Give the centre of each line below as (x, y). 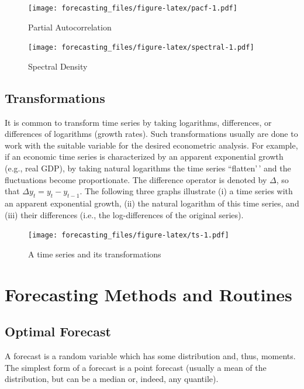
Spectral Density (58, 66)
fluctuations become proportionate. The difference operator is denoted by (136, 179)
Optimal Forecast (58, 331)
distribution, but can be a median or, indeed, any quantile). (112, 379)
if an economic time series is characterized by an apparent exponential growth (144, 156)
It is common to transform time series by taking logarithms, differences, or (138, 122)
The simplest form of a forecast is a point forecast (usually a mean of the (136, 367)
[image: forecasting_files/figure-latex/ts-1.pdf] (129, 235)
